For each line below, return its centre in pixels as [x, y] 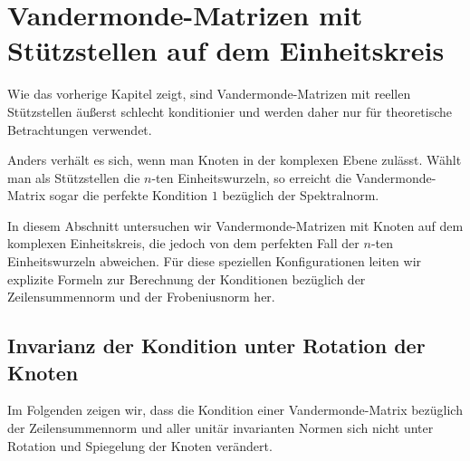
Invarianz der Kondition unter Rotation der [216, 346]
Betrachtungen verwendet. [80, 129]
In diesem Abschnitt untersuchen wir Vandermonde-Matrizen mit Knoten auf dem [235, 225]
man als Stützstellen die [74, 177]
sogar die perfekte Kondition [129, 195]
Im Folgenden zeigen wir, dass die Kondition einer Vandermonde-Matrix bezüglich [235, 410]
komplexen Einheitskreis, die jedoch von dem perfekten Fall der [183, 243]
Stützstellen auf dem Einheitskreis [226, 50]
